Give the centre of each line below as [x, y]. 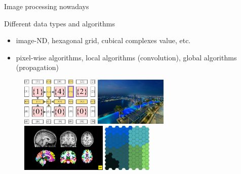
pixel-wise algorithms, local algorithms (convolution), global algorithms [126, 57]
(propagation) [37, 67]
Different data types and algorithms [59, 23]
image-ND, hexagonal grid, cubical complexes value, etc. [103, 40]
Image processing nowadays [47, 6]
